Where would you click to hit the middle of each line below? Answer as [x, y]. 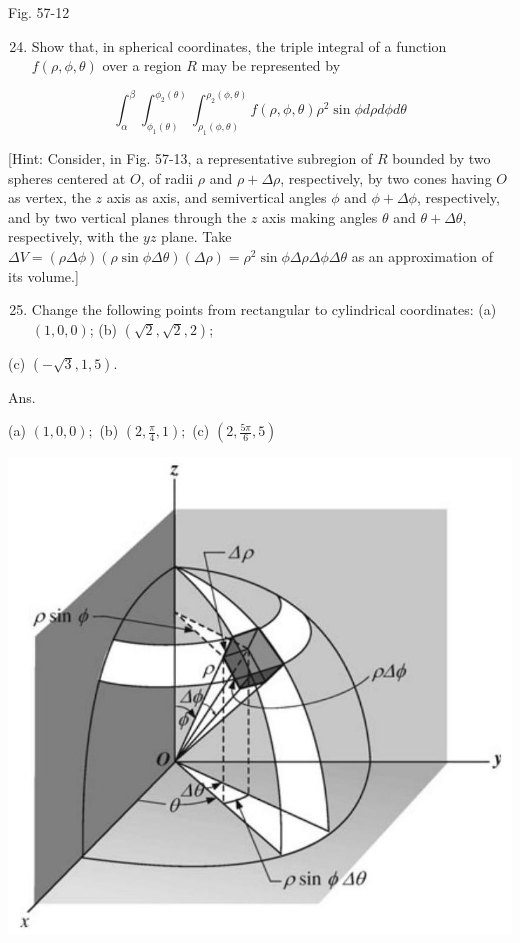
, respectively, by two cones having [386, 177]
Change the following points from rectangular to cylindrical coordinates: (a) [264, 309]
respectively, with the [73, 236]
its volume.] [43, 275]
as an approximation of [422, 256]
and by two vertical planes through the [127, 216]
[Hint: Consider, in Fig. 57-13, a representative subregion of [190, 158]
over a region [142, 65]
